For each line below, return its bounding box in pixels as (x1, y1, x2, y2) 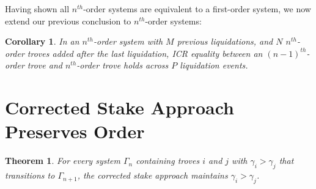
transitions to (5, 169, 55, 182)
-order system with (93, 35, 163, 48)
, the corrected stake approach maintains (77, 169, 228, 182)
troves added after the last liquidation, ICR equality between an (27, 46, 263, 59)
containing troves (136, 154, 200, 167)
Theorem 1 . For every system (5, 154, 120, 167)
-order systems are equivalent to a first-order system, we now (83, 2, 311, 15)
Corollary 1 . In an (5, 35, 79, 48)
